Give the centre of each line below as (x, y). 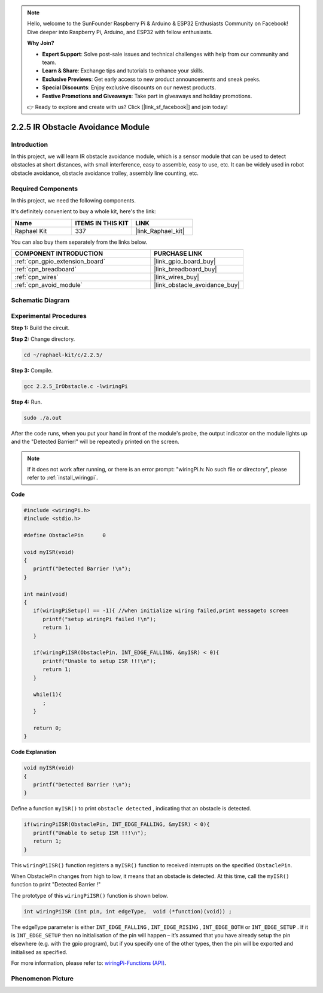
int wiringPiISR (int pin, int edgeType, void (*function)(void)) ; (128, 911)
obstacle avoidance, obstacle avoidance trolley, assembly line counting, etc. (105, 173)
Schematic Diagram (40, 300)
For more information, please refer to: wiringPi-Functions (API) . (89, 963)
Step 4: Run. (27, 402)
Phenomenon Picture (42, 978)
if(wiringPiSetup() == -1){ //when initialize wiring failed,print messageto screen (161, 611)
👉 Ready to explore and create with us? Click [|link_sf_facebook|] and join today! (127, 107)
